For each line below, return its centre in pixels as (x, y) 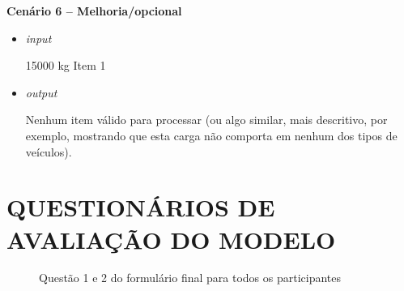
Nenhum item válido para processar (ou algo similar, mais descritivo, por (206, 120)
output (41, 92)
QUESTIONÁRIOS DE (141, 207)
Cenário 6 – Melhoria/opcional (94, 11)
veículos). (49, 151)
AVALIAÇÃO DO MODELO (171, 239)
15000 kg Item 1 (66, 65)
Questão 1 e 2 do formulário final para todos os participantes (190, 278)
